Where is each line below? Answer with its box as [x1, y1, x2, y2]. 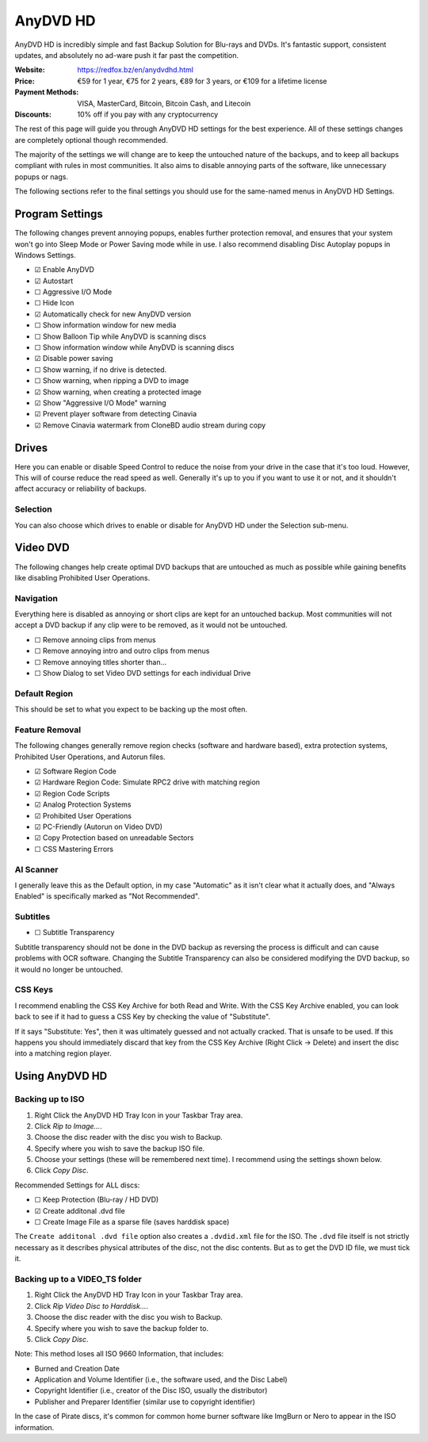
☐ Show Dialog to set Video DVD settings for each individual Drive [34, 669, 251, 677]
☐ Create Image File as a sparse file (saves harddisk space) [34, 1218, 230, 1227]
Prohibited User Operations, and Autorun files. [14, 752, 166, 761]
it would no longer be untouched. [14, 965, 123, 974]
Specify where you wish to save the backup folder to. [34, 1323, 209, 1333]
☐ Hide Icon [34, 298, 75, 308]
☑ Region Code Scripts [34, 788, 110, 798]
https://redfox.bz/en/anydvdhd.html [77, 65, 194, 75]
